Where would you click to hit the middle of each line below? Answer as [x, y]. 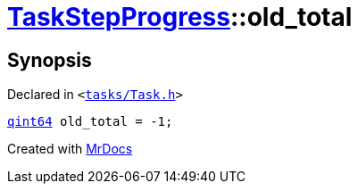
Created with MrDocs [70, 149]
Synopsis [50, 60]
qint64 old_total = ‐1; [90, 122]
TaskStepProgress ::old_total [180, 17]
